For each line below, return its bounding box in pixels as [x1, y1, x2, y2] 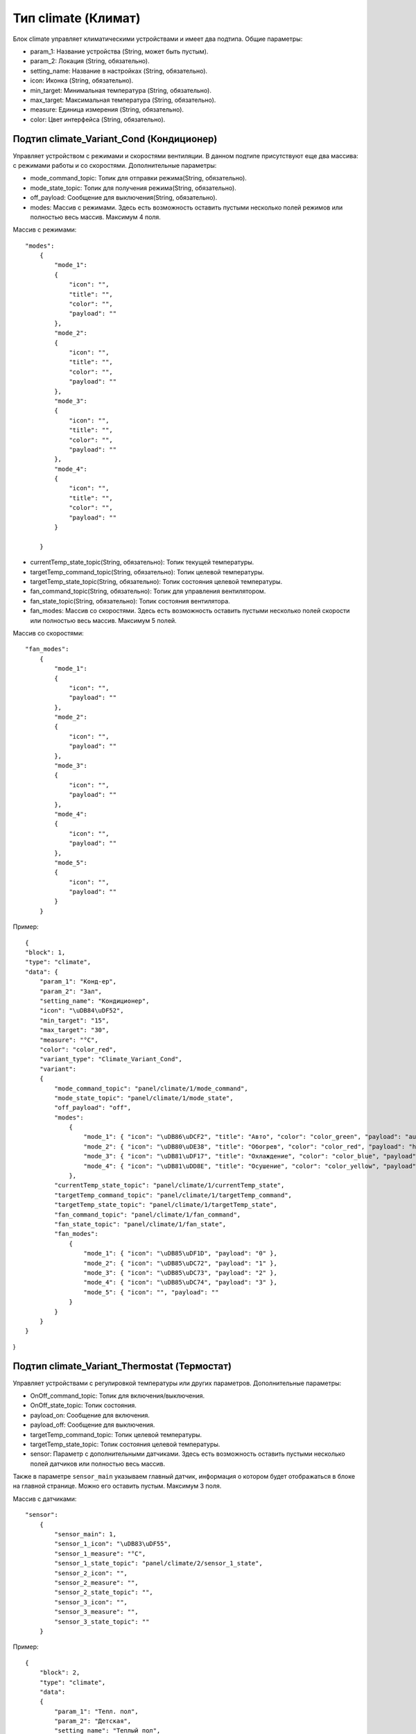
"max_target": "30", [39, 1027, 110, 1034]
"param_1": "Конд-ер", [39, 978, 117, 986]
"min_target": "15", [39, 1016, 110, 1024]
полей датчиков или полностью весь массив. [30, 1459, 166, 1468]
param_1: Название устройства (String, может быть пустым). [30, 47, 209, 55]
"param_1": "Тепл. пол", [54, 1707, 139, 1715]
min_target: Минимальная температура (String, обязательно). [30, 86, 211, 94]
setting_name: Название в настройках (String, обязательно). [30, 67, 208, 75]
